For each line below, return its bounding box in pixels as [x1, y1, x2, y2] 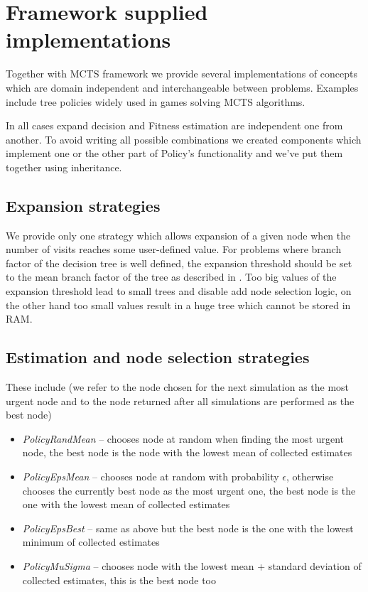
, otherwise [286, 469, 334, 483]
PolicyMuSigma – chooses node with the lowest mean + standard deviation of [22, 558, 362, 573]
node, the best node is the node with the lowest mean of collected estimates [22, 445, 352, 460]
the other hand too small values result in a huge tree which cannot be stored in [6, 297, 351, 312]
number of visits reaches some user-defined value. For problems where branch [6, 242, 342, 257]
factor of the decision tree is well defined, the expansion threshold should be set [6, 255, 352, 270]
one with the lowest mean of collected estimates [22, 497, 230, 512]
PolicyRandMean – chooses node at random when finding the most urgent [22, 431, 345, 446]
